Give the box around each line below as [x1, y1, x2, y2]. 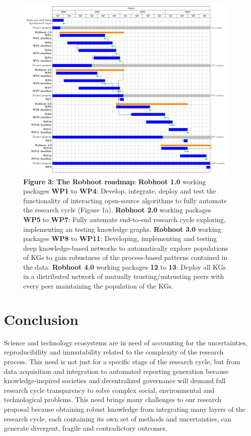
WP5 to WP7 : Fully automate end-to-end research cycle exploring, [23, 214, 226, 224]
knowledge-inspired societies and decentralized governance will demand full [4, 375, 226, 386]
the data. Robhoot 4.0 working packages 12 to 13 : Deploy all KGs [23, 261, 226, 272]
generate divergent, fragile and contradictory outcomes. [4, 423, 167, 433]
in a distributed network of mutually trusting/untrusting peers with [23, 271, 224, 281]
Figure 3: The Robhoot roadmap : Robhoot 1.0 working [23, 176, 206, 186]
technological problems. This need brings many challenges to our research [4, 394, 221, 404]
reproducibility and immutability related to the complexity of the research [4, 347, 224, 357]
